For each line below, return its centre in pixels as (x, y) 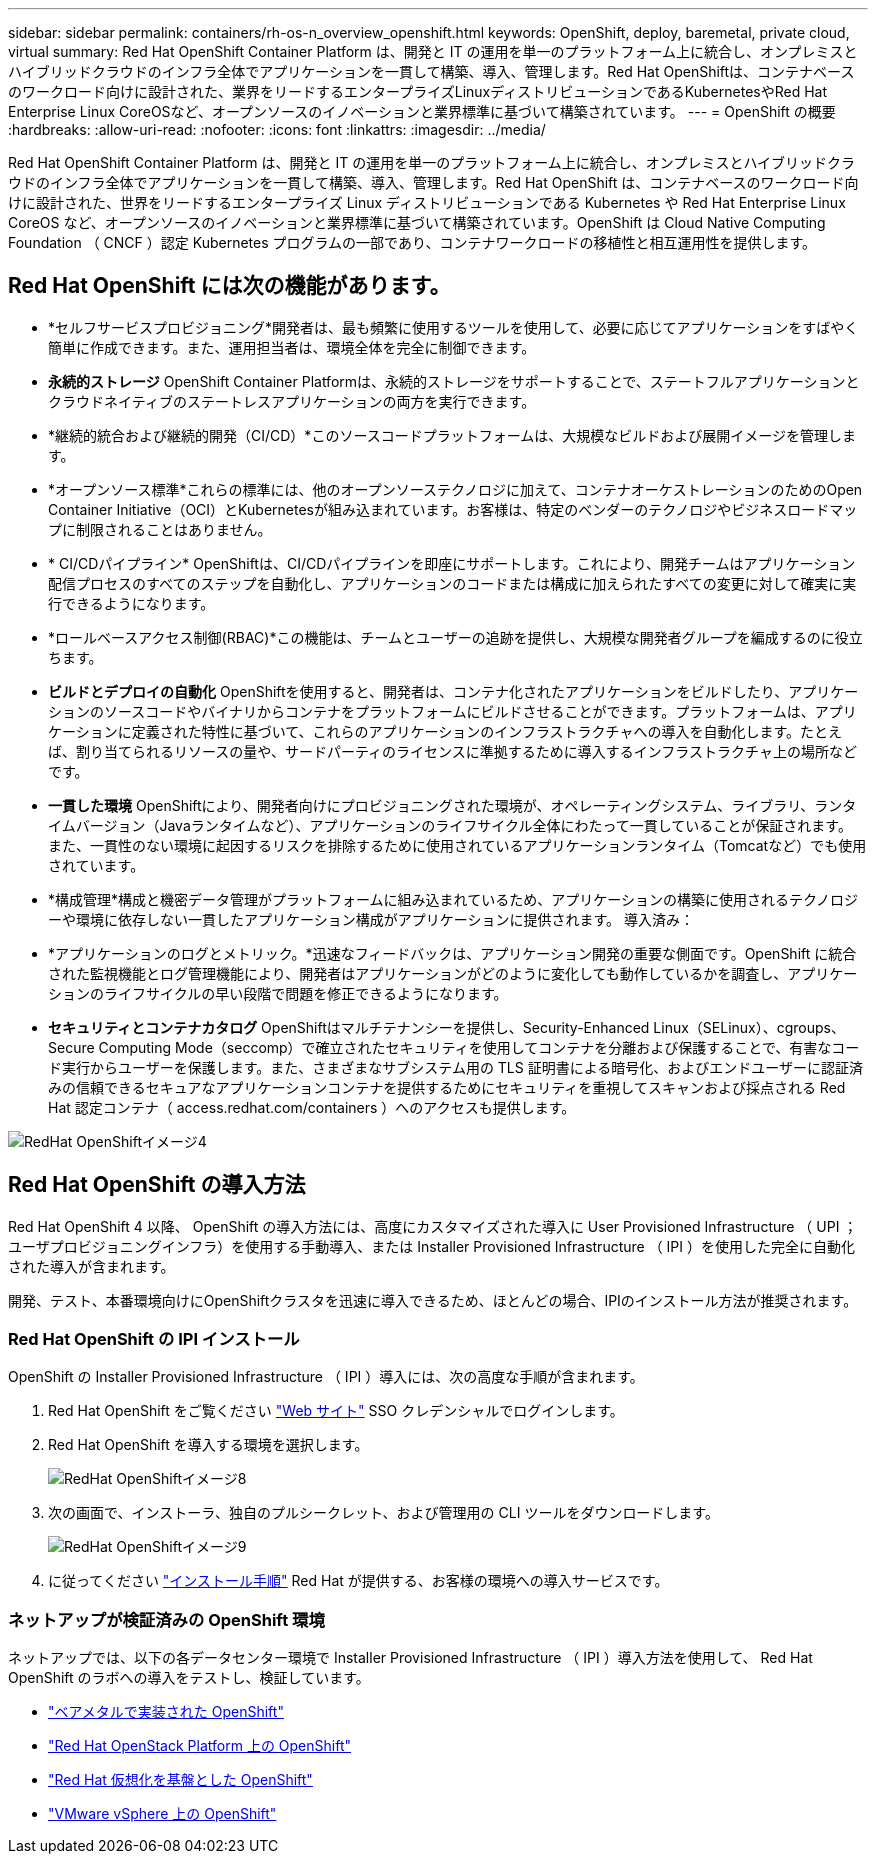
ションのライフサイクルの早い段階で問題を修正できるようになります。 (278, 993)
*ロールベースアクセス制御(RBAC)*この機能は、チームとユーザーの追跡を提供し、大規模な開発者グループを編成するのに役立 (455, 637)
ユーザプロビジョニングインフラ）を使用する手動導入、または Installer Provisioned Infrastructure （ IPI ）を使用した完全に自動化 (431, 1246)
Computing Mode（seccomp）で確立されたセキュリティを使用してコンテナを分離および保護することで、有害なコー (479, 1047)
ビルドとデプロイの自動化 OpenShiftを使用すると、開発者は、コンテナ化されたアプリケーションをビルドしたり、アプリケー (453, 691)
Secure (71, 1047)
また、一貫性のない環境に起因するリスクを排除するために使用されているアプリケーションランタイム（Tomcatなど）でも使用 (457, 845)
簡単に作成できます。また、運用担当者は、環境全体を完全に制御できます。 (292, 347)
